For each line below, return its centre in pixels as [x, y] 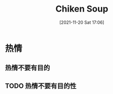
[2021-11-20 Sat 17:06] [82, 22]
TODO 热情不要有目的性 [41, 86]
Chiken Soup [82, 9]
